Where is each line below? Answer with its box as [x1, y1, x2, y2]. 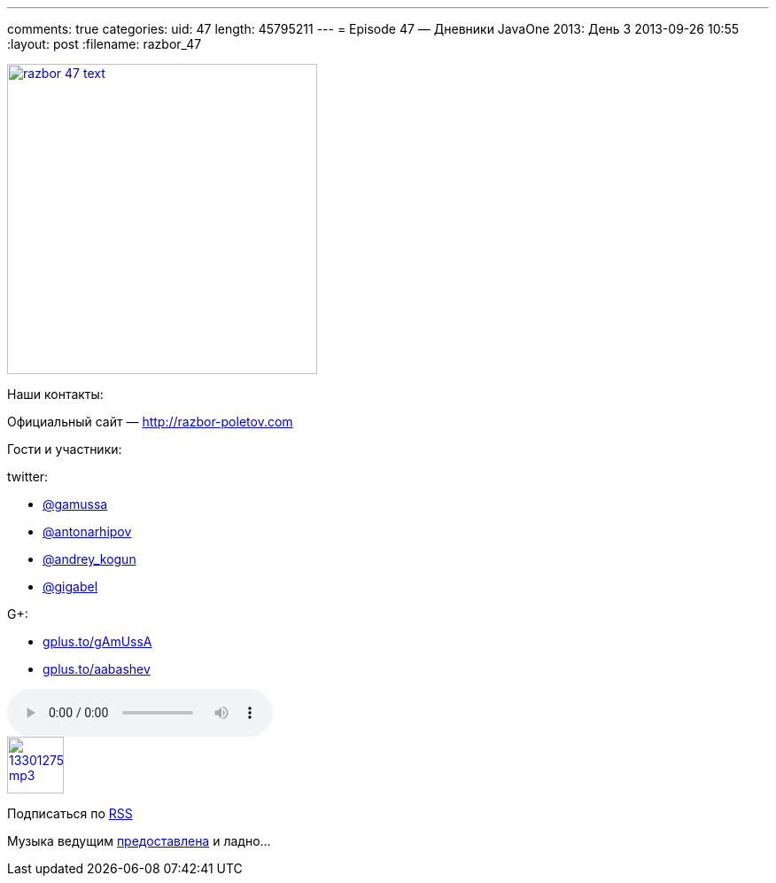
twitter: [7, 469, 49, 484]
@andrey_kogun [43, 551, 136, 567]
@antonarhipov [43, 524, 132, 539]
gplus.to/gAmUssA [43, 634, 152, 649]
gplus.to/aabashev [43, 661, 151, 676]
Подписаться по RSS [7, 806, 133, 821]
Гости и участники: [7, 441, 122, 457]
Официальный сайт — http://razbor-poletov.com [7, 414, 293, 429]
